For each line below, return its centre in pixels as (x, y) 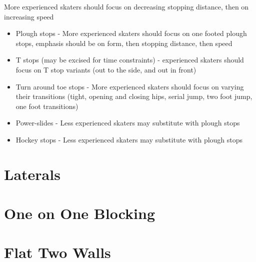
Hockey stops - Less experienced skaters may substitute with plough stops (129, 139)
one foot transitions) (47, 106)
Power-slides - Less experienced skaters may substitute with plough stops (128, 123)
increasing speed (29, 16)
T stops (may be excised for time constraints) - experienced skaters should (130, 60)
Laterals (32, 174)
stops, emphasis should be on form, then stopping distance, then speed (124, 43)
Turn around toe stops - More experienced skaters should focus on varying (130, 86)
